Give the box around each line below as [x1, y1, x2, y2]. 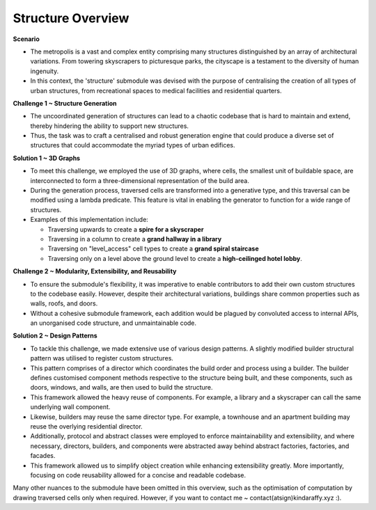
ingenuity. [30, 67, 59, 75]
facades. [30, 452, 56, 460]
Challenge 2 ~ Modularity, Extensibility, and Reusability [13, 267, 177, 276]
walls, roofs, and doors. [30, 299, 98, 308]
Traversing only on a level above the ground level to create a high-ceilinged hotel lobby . [47, 254, 303, 262]
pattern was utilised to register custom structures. [30, 354, 174, 362]
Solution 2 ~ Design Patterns [13, 331, 97, 340]
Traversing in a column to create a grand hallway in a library [47, 234, 222, 243]
